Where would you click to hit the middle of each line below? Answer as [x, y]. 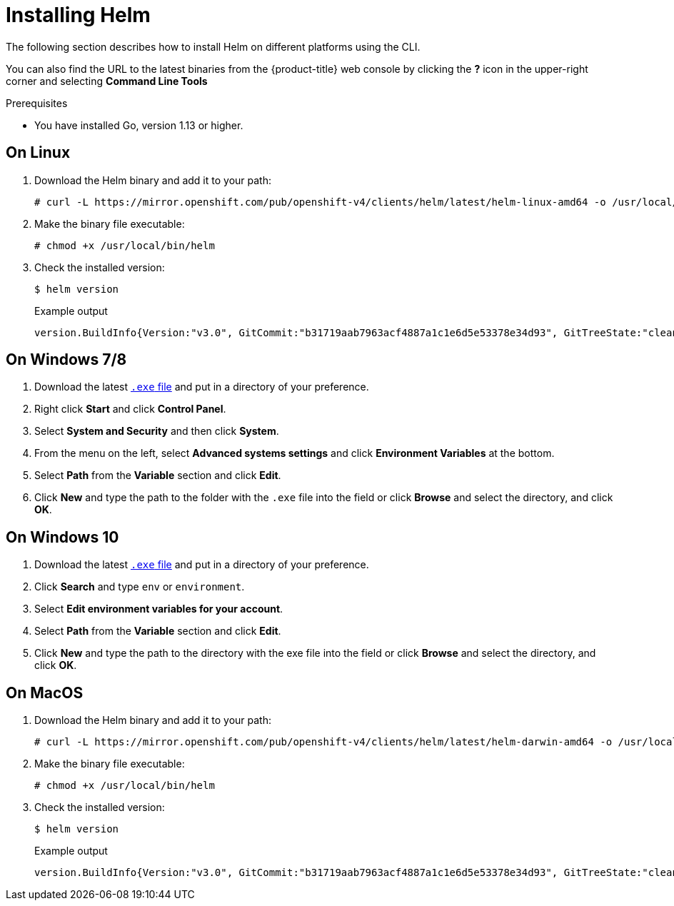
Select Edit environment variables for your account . [159, 609]
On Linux [38, 153]
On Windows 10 [62, 537]
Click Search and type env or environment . [140, 587]
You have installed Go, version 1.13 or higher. [139, 125]
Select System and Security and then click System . [157, 431]
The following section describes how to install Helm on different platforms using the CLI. [213, 46]
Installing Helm [78, 15]
